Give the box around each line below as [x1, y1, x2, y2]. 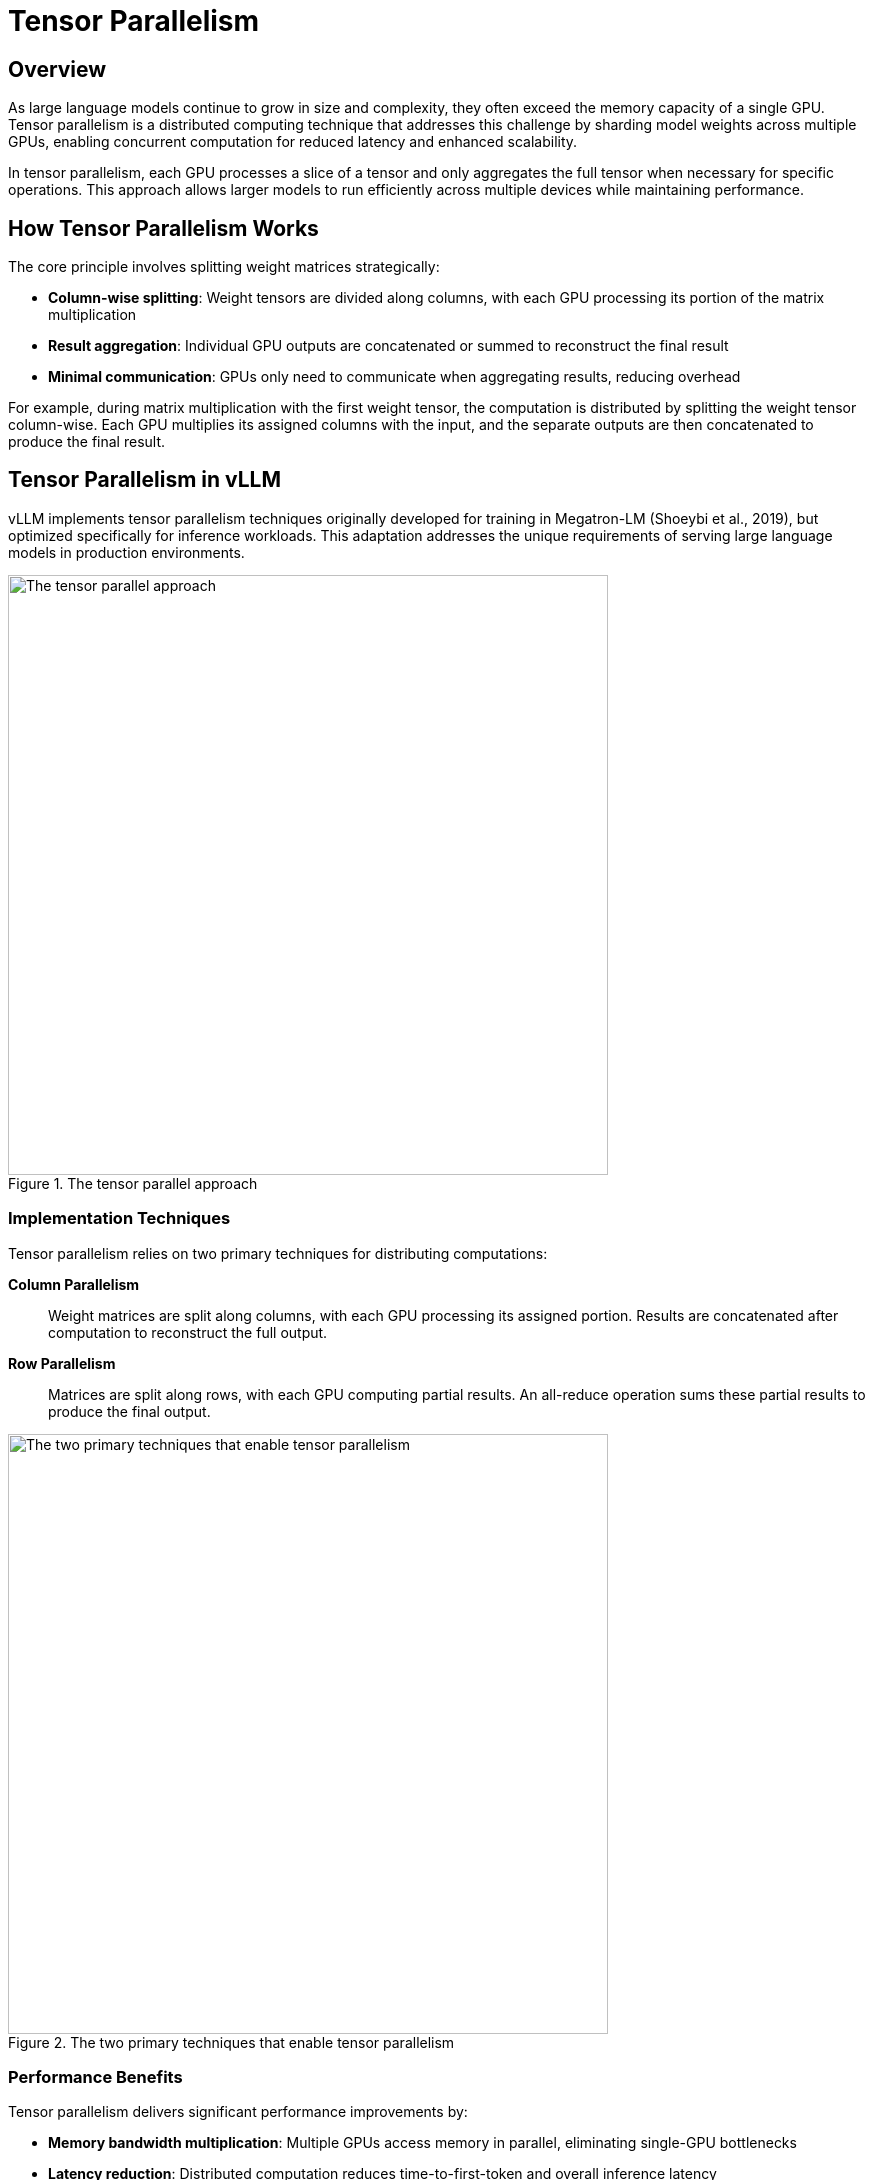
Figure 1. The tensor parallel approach [8, 1174, 258, 1192]
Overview [8, 56, 107, 82]
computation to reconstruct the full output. [48, 1323, 328, 1341]
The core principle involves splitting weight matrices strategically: [8, 258, 440, 276]
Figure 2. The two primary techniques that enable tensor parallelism [8, 2033, 455, 2051]
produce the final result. [8, 433, 166, 451]
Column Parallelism [8, 1275, 140, 1293]
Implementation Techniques [8, 1208, 231, 1229]
